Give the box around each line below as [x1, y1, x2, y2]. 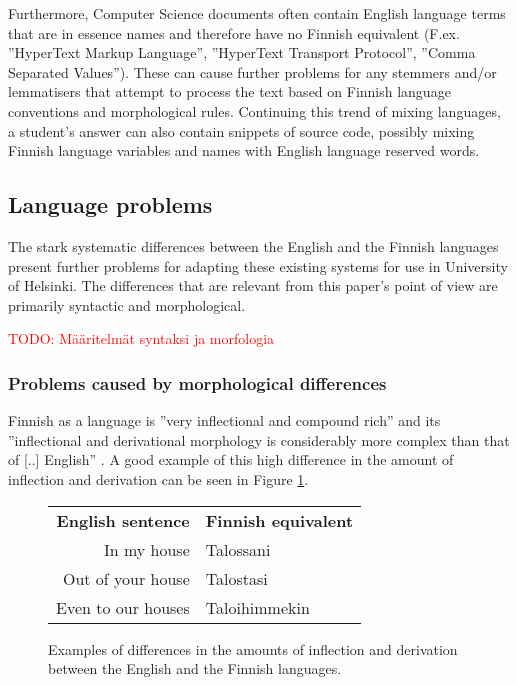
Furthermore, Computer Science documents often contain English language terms [8, 3, 506, 23]
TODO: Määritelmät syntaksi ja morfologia [8, 328, 275, 349]
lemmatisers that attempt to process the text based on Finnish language [8, 81, 451, 102]
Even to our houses [56, 595, 190, 619]
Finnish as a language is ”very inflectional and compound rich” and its [8, 410, 441, 431]
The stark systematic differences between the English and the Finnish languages [8, 235, 499, 256]
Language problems [8, 189, 213, 220]
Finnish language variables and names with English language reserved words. [8, 140, 480, 161]
